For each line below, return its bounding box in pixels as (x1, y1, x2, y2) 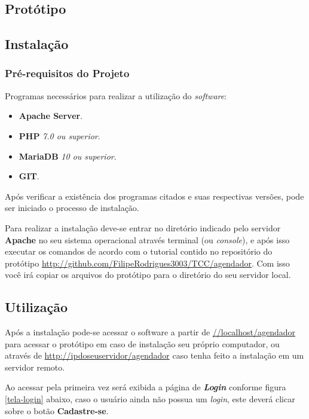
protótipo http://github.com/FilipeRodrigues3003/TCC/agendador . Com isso (5, 256, 290, 269)
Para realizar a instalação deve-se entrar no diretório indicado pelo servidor (5, 221, 281, 234)
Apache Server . (19, 109, 83, 122)
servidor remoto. (5, 360, 65, 373)
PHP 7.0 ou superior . (19, 129, 100, 142)
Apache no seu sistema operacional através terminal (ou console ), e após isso (5, 233, 290, 246)
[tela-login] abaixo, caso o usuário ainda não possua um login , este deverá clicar (5, 393, 295, 405)
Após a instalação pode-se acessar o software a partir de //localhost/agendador (5, 326, 296, 338)
